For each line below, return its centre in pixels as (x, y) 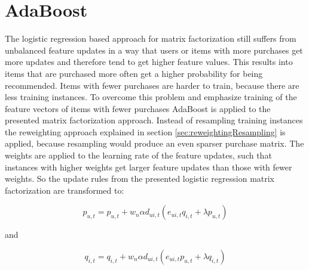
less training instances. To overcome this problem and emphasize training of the (151, 97)
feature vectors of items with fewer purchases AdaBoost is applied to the (138, 108)
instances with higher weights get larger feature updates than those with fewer (149, 167)
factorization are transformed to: (65, 190)
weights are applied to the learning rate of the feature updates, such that (138, 155)
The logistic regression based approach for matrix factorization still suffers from (151, 38)
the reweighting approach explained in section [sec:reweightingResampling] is (145, 131)
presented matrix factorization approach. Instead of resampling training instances (154, 120)
